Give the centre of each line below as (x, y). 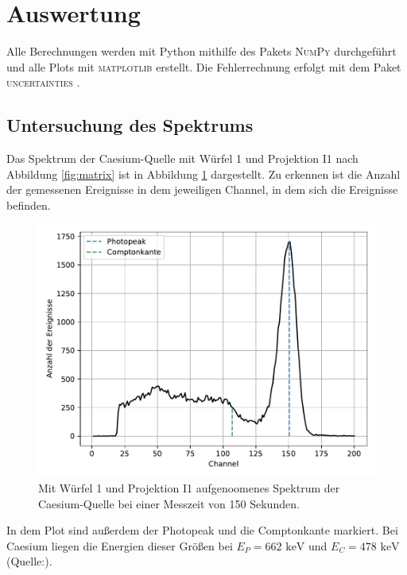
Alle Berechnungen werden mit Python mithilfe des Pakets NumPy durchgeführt (202, 51)
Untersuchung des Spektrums (130, 125)
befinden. (29, 205)
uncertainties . (43, 82)
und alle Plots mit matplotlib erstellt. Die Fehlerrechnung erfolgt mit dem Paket (204, 66)
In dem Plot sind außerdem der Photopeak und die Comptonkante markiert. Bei (202, 530)
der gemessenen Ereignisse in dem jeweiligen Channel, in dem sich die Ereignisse (202, 189)
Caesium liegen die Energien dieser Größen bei (120, 545)
